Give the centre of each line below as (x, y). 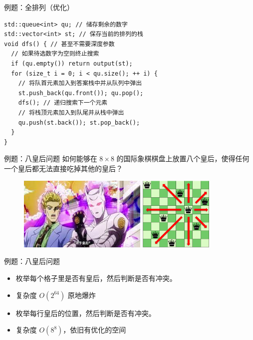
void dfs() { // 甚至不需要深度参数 (59, 44)
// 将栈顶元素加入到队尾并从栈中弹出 (71, 112)
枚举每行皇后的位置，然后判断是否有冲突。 (86, 313)
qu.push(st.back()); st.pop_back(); (79, 122)
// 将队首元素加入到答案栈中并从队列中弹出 (80, 83)
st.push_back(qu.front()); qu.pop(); (81, 93)
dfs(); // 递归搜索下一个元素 (63, 103)
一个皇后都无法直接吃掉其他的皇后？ (63, 168)
